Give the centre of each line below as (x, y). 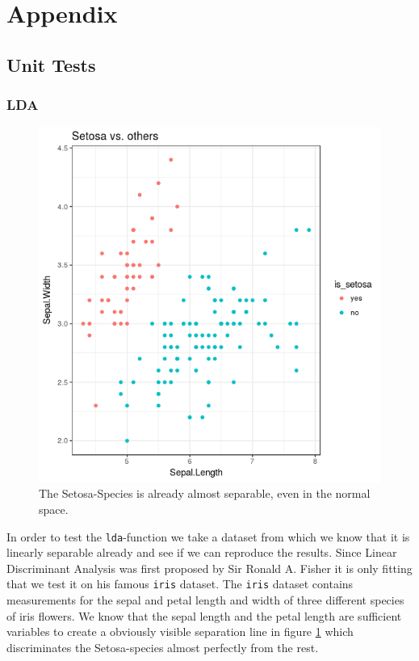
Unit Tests (51, 64)
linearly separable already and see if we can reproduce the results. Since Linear (202, 552)
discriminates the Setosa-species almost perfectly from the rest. (163, 647)
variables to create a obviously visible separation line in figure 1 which (180, 632)
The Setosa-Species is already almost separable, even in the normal (205, 493)
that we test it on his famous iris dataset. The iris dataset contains (180, 584)
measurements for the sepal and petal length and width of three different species (205, 600)
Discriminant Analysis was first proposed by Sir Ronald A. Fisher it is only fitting (209, 568)
